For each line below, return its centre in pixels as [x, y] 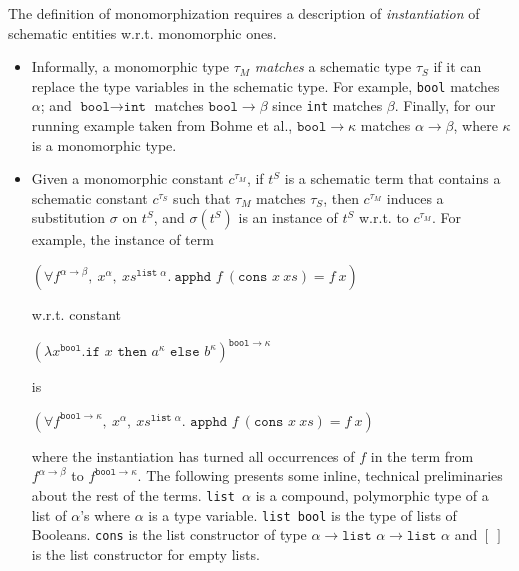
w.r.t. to [384, 217]
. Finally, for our [445, 105]
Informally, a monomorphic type [130, 66]
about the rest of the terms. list [133, 494]
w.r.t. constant [76, 314]
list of [49, 514]
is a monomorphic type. [104, 144]
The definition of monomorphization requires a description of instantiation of [244, 13]
